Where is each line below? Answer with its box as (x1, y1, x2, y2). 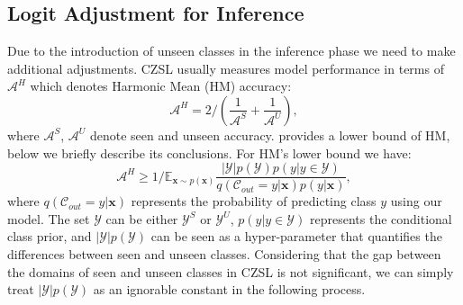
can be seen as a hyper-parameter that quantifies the (150, 227, 442, 246)
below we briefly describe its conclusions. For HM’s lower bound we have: (7, 143, 412, 162)
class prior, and (7, 227, 92, 246)
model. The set (7, 209, 90, 228)
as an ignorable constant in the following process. (93, 280, 366, 299)
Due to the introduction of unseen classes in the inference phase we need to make (7, 41, 456, 60)
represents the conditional (309, 209, 452, 228)
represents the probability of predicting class (131, 192, 377, 211)
